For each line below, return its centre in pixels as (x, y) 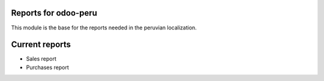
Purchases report (47, 67)
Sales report (41, 59)
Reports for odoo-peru (54, 13)
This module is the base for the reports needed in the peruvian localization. (104, 28)
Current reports (41, 45)
